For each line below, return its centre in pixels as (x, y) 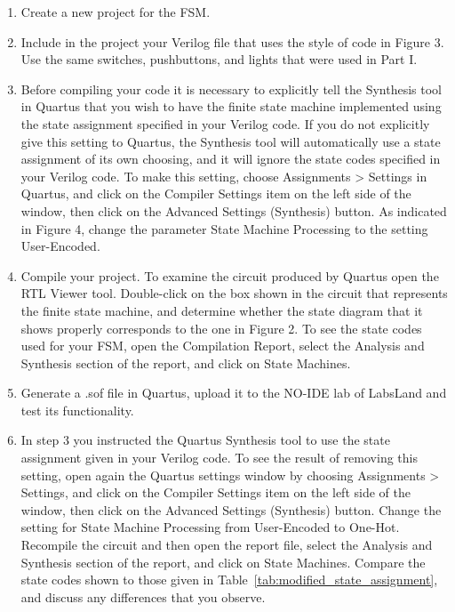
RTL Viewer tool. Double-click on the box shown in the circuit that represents (234, 293)
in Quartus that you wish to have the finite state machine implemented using (231, 106)
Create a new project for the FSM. (116, 12)
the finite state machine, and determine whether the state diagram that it (222, 310)
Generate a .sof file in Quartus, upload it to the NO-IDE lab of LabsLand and (234, 393)
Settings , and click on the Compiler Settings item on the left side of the (216, 492)
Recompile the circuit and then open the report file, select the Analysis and (227, 545)
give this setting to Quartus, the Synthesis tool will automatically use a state (231, 141)
